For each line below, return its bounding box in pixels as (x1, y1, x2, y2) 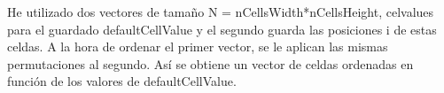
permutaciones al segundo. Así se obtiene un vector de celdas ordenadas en (7, 54, 414, 73)
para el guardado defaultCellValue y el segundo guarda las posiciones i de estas (7, 19, 437, 38)
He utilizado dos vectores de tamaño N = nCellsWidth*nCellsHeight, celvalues (7, 3, 434, 20)
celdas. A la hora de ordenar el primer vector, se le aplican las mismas (7, 37, 388, 56)
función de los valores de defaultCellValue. (7, 72, 237, 90)
